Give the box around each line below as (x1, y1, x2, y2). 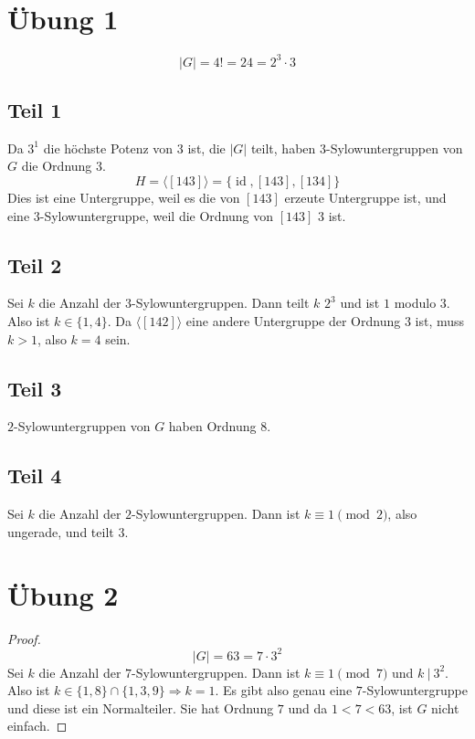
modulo (394, 293, 437, 312)
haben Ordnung (168, 417, 257, 436)
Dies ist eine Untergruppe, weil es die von (7, 188, 240, 207)
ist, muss (415, 311, 465, 330)
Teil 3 (7, 374, 62, 402)
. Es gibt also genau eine (215, 681, 353, 700)
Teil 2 (7, 250, 62, 279)
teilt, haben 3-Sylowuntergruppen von (250, 138, 463, 157)
